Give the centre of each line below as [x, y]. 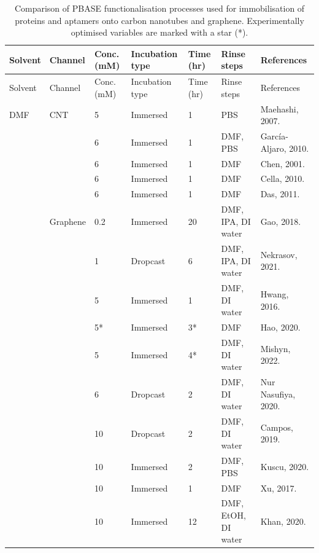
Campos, [277, 427]
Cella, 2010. [282, 178]
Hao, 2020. [280, 327]
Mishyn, [275, 348]
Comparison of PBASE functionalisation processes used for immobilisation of [159, 8]
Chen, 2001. [282, 163]
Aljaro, [273, 148]
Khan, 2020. [283, 521]
